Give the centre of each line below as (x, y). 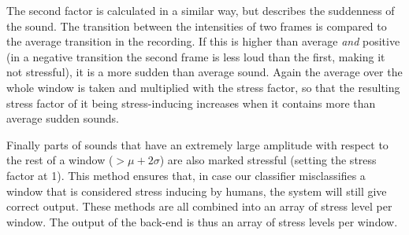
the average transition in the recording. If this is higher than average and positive (203, 41)
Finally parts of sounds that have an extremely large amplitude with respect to (197, 144)
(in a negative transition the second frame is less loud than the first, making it (196, 56)
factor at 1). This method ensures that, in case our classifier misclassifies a (186, 175)
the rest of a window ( (60, 160)
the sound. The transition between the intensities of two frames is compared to (197, 26)
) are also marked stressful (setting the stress (268, 160)
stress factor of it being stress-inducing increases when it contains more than (191, 103)
